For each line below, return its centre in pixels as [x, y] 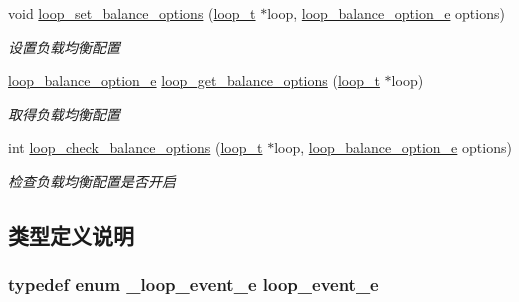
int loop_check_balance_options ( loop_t [135, 147]
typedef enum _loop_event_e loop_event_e [193, 284]
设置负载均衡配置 [64, 46]
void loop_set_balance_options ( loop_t [132, 13]
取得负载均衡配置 [64, 113]
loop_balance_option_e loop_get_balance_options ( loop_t [194, 80]
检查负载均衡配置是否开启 [92, 180]
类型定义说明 [71, 234]
